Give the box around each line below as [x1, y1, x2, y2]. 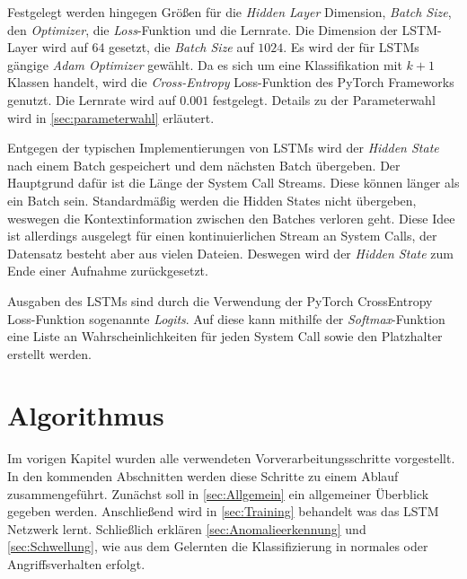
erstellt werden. [7, 344, 92, 363]
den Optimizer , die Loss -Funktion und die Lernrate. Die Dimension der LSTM [7, 20, 438, 39]
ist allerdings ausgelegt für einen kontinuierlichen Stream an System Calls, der [7, 226, 437, 245]
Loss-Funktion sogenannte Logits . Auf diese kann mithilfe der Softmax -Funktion [7, 309, 445, 328]
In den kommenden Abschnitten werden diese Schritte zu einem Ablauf [7, 467, 399, 485]
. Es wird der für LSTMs [283, 38, 419, 57]
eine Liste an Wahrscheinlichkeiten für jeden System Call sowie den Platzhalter [7, 327, 443, 346]
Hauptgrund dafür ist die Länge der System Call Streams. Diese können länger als [7, 173, 460, 192]
